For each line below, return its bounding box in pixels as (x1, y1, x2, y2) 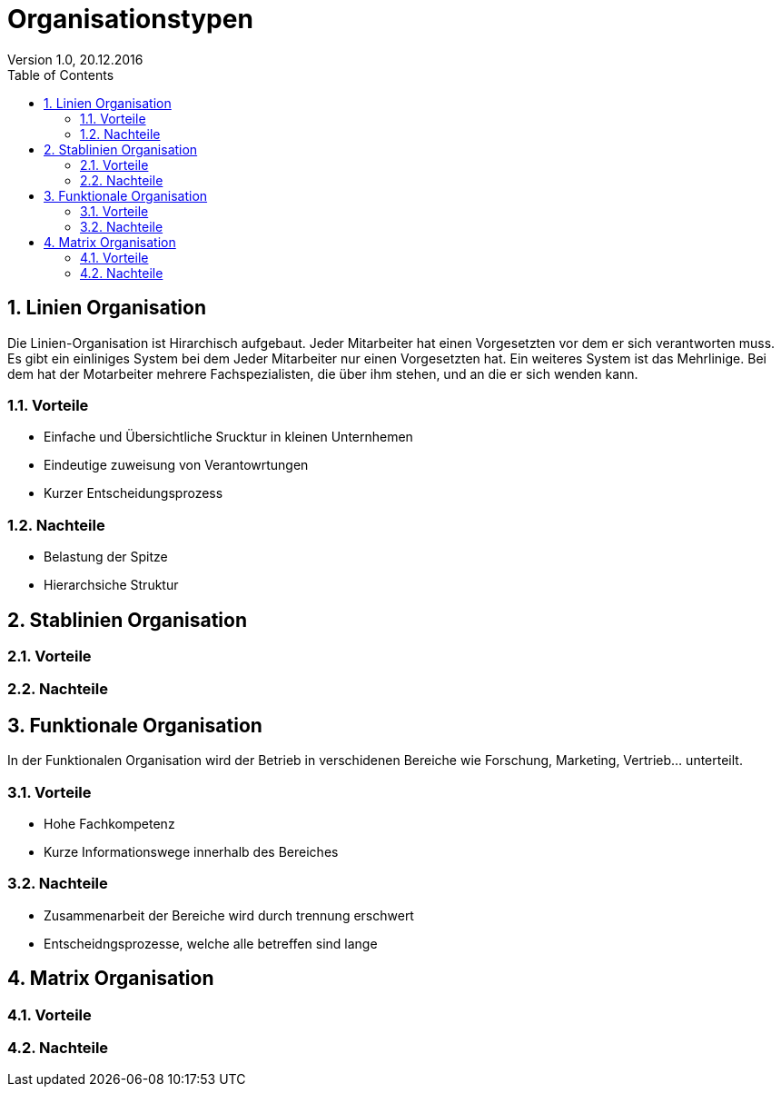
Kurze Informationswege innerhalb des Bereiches (44, 843, 339, 860)
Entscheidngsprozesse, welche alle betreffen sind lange (44, 935, 378, 951)
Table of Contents (7, 66, 114, 83)
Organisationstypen (7, 4, 253, 35)
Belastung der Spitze (44, 549, 168, 565)
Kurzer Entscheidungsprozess (44, 485, 223, 502)
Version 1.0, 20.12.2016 (7, 51, 143, 67)
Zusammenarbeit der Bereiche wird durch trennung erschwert (44, 907, 414, 923)
